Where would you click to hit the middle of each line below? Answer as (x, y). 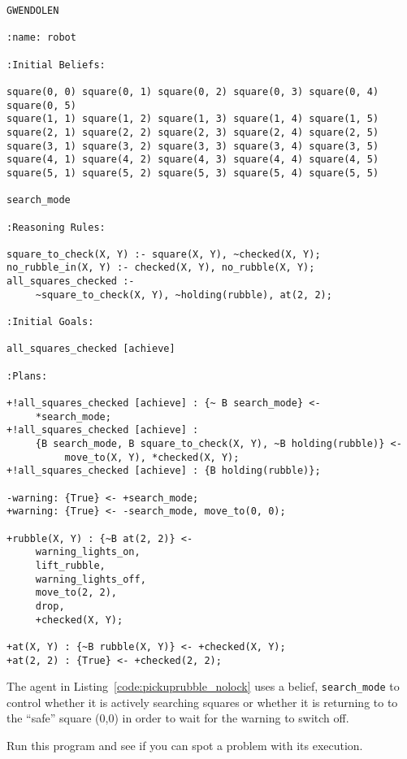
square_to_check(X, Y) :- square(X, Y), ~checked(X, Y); (164, 254)
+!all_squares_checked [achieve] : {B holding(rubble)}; (164, 471)
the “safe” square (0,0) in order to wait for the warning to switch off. (178, 718)
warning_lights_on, (88, 552)
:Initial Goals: (50, 322)
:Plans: (27, 376)
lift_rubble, (70, 565)
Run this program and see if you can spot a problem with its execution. (185, 745)
